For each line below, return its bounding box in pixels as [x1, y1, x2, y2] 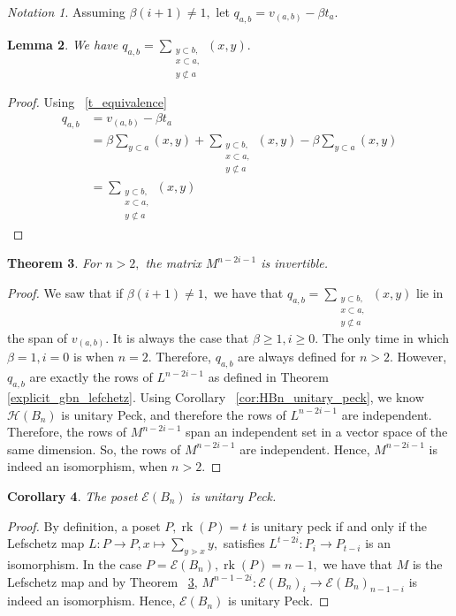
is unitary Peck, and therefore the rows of [61, 405, 286, 423]
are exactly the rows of [29, 368, 153, 386]
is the [412, 554, 443, 573]
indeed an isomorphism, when [7, 457, 168, 475]
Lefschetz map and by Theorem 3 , [7, 572, 198, 590]
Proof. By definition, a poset [7, 516, 161, 535]
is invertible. [261, 254, 328, 272]
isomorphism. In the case [7, 554, 142, 573]
